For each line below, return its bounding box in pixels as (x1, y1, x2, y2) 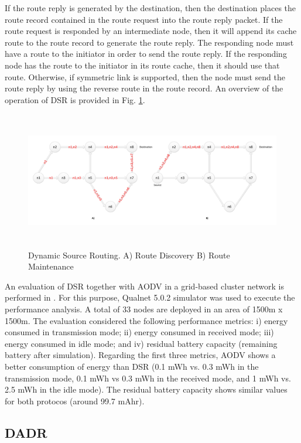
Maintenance (28, 260, 74, 272)
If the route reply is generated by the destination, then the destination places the (5, 2, 296, 13)
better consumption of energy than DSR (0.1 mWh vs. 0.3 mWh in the (5, 360, 259, 373)
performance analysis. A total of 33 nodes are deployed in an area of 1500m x (5, 303, 283, 315)
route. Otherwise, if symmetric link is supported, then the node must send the (5, 70, 285, 83)
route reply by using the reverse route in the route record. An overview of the (5, 82, 283, 94)
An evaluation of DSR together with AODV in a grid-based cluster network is (5, 280, 284, 292)
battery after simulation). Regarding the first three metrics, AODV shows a (5, 349, 276, 361)
